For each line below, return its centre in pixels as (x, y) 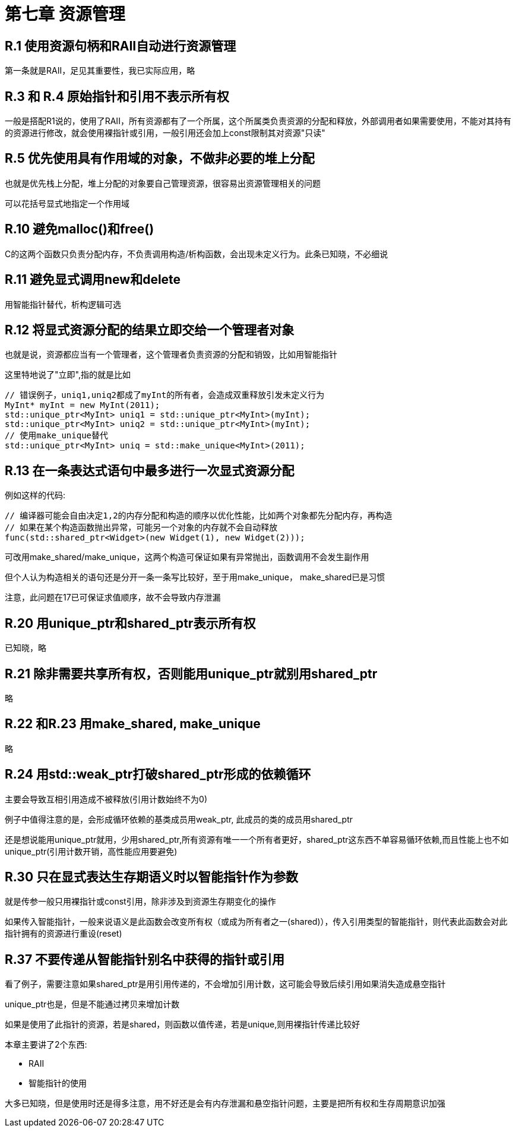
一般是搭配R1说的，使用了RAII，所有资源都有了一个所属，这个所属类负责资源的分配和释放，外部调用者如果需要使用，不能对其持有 (258, 121)
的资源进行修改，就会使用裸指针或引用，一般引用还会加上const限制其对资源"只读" (165, 133)
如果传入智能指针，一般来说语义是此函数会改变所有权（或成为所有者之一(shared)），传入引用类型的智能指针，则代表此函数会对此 (256, 922)
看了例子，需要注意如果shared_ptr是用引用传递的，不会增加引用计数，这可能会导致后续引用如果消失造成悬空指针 (225, 984)
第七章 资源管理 (65, 14)
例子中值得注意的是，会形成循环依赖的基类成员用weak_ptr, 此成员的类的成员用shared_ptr (179, 819)
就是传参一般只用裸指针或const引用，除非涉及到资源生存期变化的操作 (140, 902)
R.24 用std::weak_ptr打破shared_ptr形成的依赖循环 (158, 774)
